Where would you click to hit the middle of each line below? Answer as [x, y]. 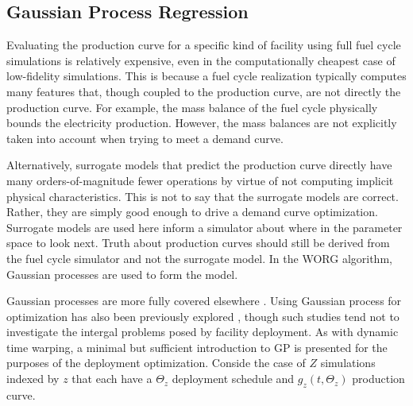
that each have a [112, 379]
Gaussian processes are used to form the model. [122, 274]
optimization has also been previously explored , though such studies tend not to [203, 316]
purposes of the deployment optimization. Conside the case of [156, 363]
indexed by [33, 379]
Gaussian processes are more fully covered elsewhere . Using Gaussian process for [204, 301]
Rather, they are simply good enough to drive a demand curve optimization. [192, 212]
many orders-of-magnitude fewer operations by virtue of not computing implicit [200, 180]
